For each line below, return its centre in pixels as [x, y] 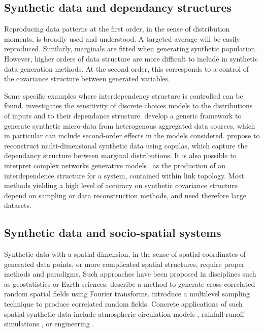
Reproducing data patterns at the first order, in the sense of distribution [117, 29]
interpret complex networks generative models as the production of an [115, 165]
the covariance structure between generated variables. [87, 79]
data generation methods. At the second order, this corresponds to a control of [127, 68]
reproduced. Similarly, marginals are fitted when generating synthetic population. [131, 49]
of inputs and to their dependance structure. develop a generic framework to [123, 115]
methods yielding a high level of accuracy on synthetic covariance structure [121, 185]
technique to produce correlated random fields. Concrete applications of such [123, 304]
